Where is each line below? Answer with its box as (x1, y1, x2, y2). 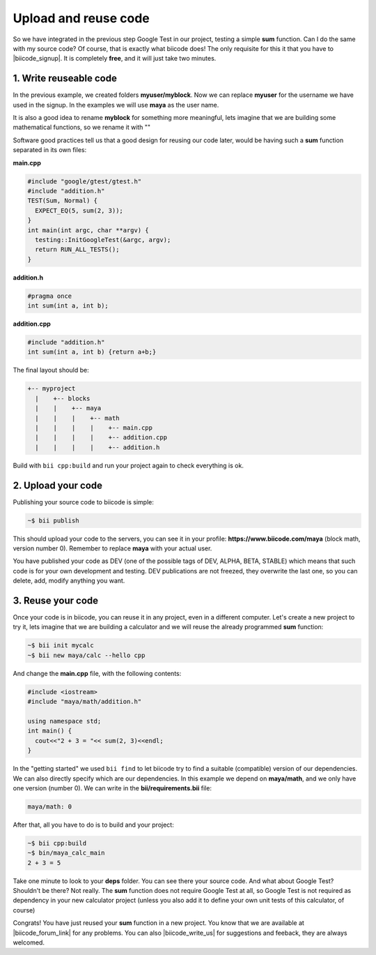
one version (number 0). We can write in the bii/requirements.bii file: (13, 783, 212, 792)
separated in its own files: (13, 146, 87, 154)
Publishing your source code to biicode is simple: (13, 497, 155, 506)
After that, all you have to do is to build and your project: (13, 820, 174, 829)
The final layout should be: (13, 366, 90, 375)
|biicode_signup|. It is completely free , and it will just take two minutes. (13, 54, 217, 63)
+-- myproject (27, 384, 76, 393)
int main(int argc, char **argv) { (27, 226, 149, 234)
